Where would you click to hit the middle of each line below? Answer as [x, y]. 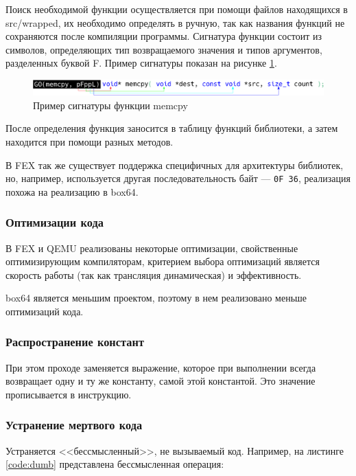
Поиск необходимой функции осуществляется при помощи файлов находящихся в [177, 9]
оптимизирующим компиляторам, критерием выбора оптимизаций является [163, 261]
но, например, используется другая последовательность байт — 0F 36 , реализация [178, 178]
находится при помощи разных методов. [90, 141]
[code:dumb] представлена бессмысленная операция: [115, 464]
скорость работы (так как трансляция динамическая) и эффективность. [154, 274]
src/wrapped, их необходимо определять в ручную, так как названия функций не [175, 22]
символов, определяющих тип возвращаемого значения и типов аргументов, [164, 49]
